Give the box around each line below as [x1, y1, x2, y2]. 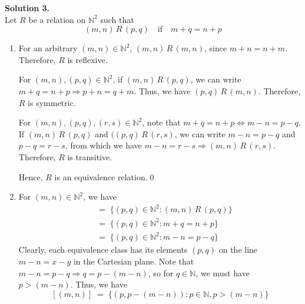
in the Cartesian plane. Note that [73, 255, 194, 267]
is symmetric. [28, 96, 76, 108]
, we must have [195, 266, 250, 279]
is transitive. [67, 150, 112, 163]
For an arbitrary [18, 42, 78, 54]
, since [204, 42, 227, 54]
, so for [148, 266, 174, 279]
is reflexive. [67, 53, 108, 65]
